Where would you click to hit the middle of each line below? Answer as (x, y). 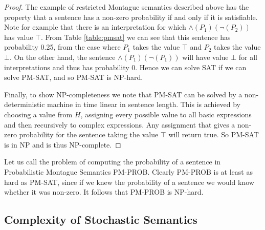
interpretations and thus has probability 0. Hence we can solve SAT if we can (125, 67)
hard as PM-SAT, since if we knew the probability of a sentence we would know (129, 182)
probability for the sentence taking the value (89, 134)
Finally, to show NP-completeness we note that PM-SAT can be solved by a (123, 94)
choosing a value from (38, 114)
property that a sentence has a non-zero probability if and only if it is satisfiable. (131, 17)
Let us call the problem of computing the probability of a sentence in (113, 162)
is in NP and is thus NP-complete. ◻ (63, 144)
